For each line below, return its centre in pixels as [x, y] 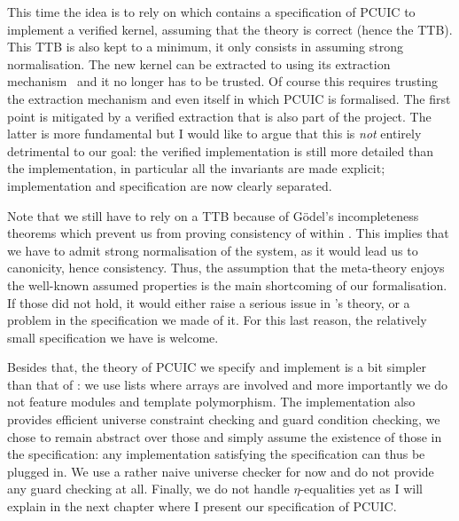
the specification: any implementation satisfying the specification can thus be [216, 454]
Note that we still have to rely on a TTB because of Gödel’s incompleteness [213, 215]
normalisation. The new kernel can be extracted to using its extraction [199, 63]
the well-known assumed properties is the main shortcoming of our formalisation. [227, 284]
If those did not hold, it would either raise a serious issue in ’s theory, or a [209, 302]
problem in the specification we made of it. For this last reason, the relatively [217, 320]
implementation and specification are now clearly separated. [170, 185]
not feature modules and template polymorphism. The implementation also [211, 402]
